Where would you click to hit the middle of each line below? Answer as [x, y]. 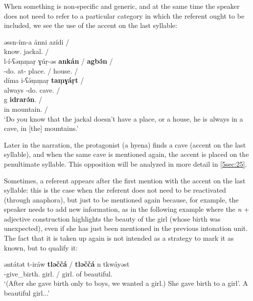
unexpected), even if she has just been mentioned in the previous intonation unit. [126, 228]
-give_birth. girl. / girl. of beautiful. [58, 273]
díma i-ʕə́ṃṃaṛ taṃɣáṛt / [44, 80]
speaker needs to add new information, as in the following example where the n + [126, 209]
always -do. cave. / [32, 89]
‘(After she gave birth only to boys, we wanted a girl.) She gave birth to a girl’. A [126, 283]
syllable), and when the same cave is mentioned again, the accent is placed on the [126, 154]
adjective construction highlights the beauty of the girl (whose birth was [112, 218]
